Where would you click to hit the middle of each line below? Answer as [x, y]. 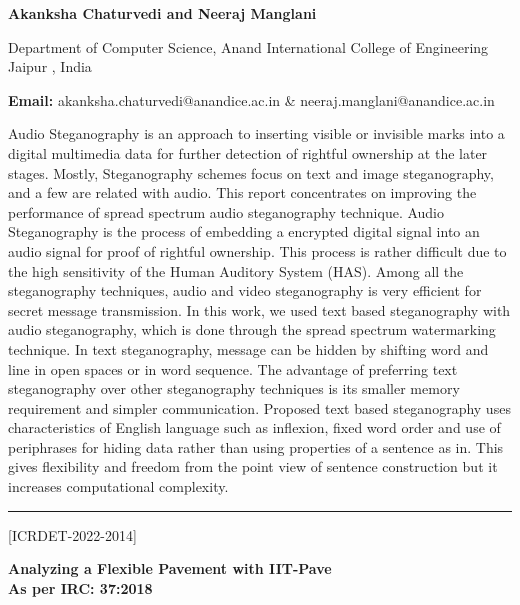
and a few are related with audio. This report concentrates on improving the [242, 192]
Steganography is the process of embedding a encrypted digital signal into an [244, 231]
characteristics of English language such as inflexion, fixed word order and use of [254, 427]
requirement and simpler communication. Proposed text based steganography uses [259, 407]
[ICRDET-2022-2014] [72, 534]
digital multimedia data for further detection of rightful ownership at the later [248, 152]
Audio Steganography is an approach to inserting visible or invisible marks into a [256, 133]
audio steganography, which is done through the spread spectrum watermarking [252, 329]
